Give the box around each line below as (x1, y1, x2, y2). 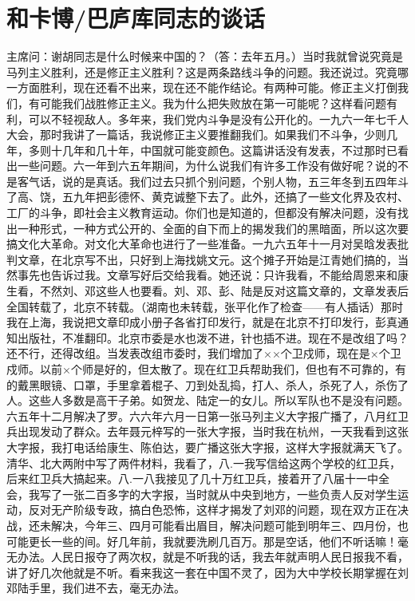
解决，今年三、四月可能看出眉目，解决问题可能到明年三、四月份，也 (50, 516, 409, 533)
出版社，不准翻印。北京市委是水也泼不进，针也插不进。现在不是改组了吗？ (17, 329, 409, 346)
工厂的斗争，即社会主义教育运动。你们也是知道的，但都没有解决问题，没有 (6, 204, 397, 221)
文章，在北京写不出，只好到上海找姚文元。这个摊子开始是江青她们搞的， (17, 251, 397, 267)
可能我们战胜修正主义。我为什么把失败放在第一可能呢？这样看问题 (39, 94, 386, 111)
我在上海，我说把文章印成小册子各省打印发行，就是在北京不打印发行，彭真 (6, 314, 397, 330)
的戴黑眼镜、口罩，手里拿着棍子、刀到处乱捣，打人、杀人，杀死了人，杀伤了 (6, 376, 409, 393)
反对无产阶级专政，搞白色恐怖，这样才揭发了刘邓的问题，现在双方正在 (28, 501, 397, 518)
